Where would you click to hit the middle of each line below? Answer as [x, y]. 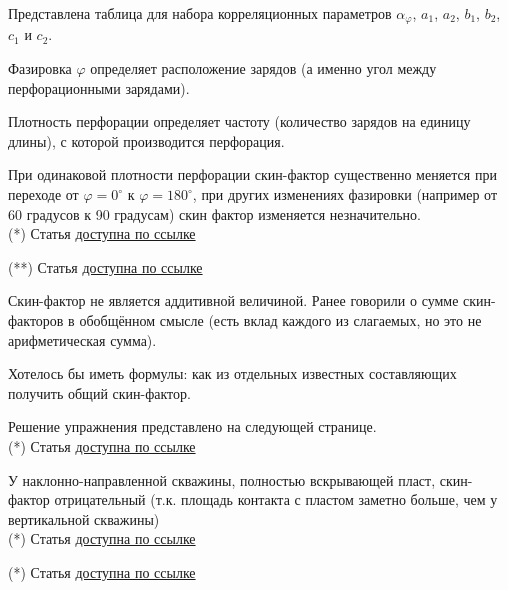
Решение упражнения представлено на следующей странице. [192, 426]
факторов [36, 319]
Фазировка [40, 68]
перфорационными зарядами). [99, 87]
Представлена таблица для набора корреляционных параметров [200, 13]
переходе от [43, 194]
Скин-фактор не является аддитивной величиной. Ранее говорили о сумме [233, 300]
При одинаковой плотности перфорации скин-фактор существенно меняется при [252, 174]
